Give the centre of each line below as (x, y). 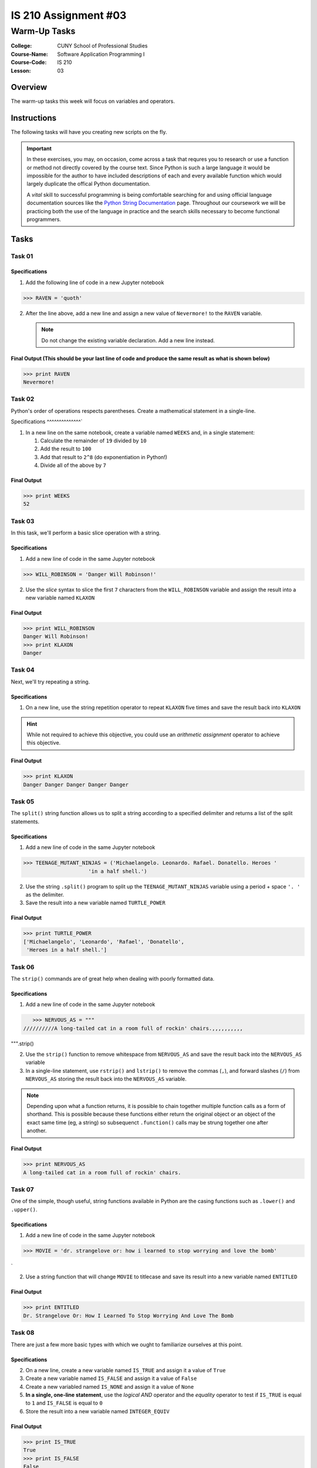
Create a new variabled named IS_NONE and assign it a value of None (110, 1386)
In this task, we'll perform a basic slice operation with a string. (86, 533)
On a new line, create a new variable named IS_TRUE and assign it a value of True (126, 1370)
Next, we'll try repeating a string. (50, 682)
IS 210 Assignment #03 (69, 15)
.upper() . (24, 1209)
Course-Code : (29, 62)
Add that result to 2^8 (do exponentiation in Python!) (104, 457)
